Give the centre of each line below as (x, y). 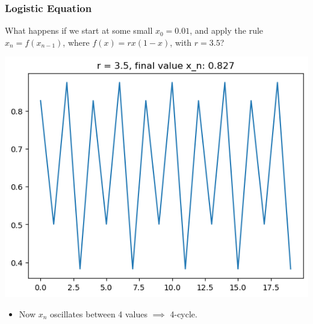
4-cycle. (184, 313)
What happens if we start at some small (79, 30)
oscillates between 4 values (99, 313)
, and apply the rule (227, 30)
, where (76, 42)
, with (181, 42)
